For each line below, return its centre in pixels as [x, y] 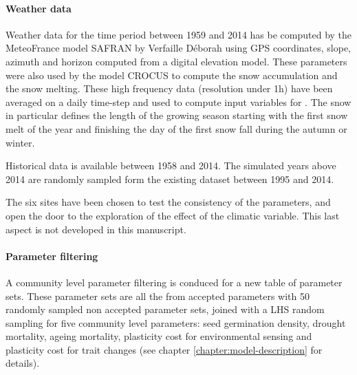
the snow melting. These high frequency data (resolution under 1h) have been [169, 88]
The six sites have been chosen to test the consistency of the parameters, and [168, 202]
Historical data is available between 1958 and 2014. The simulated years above [171, 165]
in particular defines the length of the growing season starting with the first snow [177, 115]
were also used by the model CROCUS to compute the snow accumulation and [172, 75]
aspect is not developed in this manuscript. [96, 229]
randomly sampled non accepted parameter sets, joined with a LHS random [165, 309]
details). [23, 363]
